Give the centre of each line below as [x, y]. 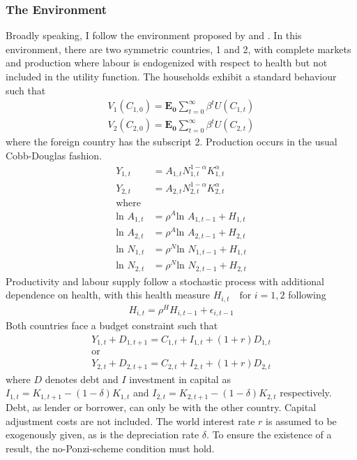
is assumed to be [301, 421]
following [307, 295]
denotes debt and [82, 379]
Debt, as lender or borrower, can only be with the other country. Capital [161, 407]
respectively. [306, 393]
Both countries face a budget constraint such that [112, 325]
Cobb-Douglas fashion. [54, 155]
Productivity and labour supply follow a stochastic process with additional [165, 281]
